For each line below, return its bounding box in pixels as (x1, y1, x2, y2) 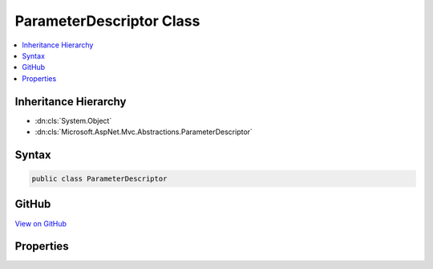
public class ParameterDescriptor (31, 174, 168, 184)
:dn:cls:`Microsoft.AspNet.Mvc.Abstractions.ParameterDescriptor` (34, 127, 253, 137)
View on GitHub (14, 218, 67, 228)
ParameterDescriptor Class (14, 12, 200, 30)
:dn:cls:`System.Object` (34, 116, 112, 125)
